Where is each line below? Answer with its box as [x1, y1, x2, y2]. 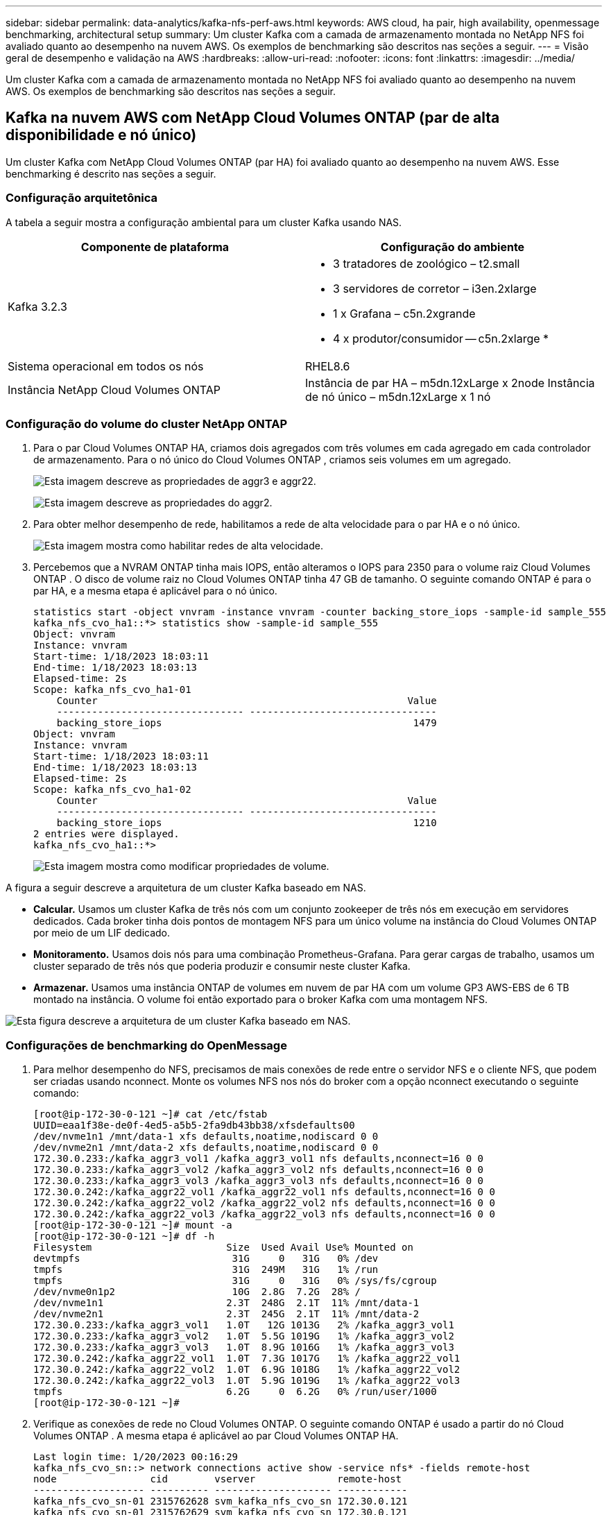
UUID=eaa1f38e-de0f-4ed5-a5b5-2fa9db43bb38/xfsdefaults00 [33, 1120, 355, 1131]
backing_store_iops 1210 [56, 817, 437, 829]
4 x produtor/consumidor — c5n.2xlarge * [333, 331, 549, 345]
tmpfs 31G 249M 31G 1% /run [33, 1264, 379, 1276]
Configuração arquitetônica [6, 191, 158, 205]
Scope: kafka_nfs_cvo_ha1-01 [33, 684, 191, 696]
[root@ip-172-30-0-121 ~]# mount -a [33, 1219, 232, 1231]
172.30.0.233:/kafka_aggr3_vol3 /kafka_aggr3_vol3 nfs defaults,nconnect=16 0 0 [33, 1175, 484, 1187]
